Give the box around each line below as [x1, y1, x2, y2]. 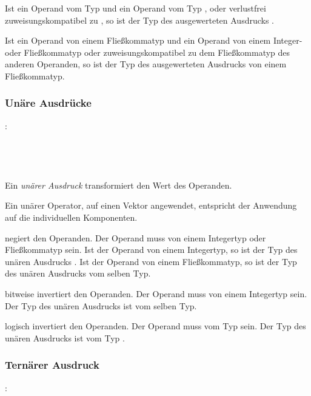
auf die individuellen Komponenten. [5, 210, 138, 223]
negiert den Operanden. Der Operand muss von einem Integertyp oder [5, 231, 266, 244]
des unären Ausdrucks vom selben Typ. [5, 267, 151, 280]
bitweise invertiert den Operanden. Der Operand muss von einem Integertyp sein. [5, 287, 307, 300]
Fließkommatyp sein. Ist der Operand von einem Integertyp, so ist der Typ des [5, 243, 298, 256]
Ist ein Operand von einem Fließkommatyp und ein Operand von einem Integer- [5, 34, 303, 47]
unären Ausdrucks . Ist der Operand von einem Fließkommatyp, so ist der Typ [5, 255, 297, 267]
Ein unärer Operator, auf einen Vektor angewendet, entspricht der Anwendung [5, 199, 297, 212]
